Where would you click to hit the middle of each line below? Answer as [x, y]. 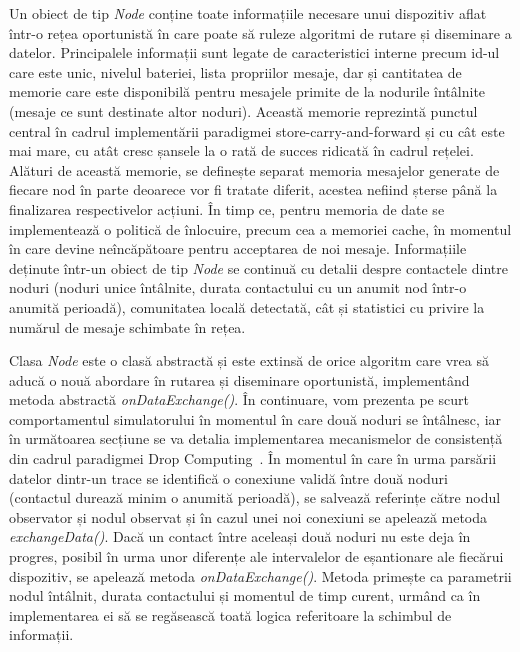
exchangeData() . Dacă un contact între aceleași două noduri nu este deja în [240, 536]
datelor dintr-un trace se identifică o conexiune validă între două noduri [228, 477]
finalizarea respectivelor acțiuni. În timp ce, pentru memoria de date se [227, 208]
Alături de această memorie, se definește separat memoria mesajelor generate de [254, 169]
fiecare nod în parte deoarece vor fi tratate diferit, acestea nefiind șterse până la [253, 189]
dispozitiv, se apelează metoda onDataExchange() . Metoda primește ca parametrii [260, 575]
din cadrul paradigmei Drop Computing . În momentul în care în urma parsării [253, 458]
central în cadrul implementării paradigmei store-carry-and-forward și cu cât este [257, 130]
